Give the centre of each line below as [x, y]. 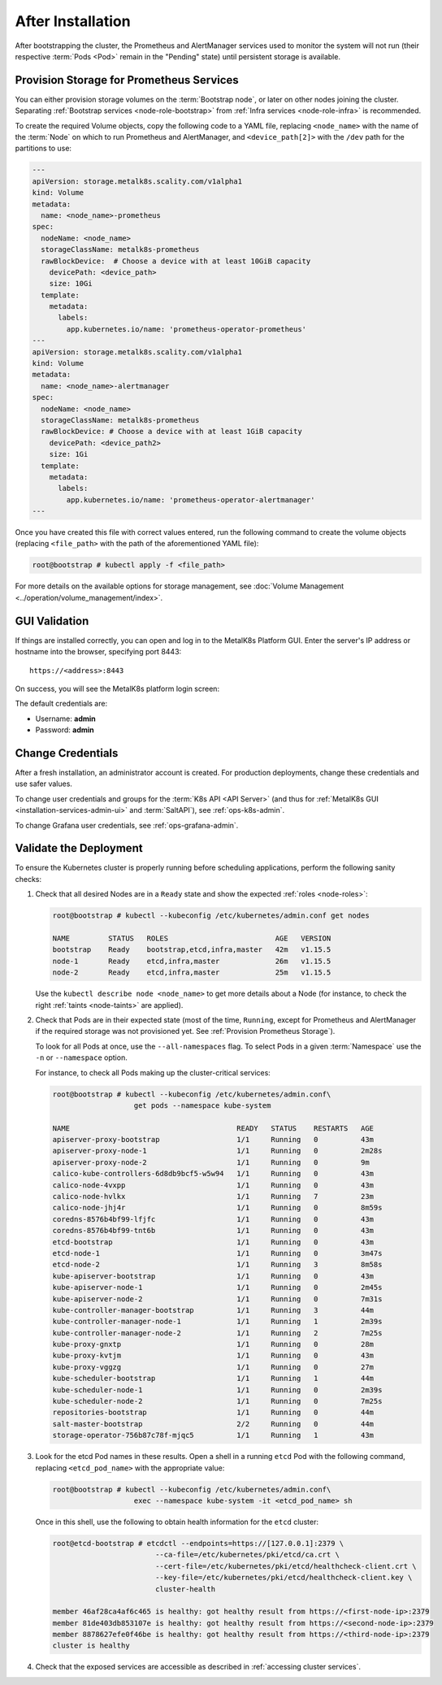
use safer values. [44, 784]
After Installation [73, 21]
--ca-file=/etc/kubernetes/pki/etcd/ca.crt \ [247, 1555]
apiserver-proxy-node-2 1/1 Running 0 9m [211, 1162]
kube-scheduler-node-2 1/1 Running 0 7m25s [217, 1401]
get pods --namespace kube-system [202, 1105]
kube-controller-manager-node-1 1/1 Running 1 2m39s [217, 1322]
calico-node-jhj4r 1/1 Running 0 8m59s [217, 1208]
